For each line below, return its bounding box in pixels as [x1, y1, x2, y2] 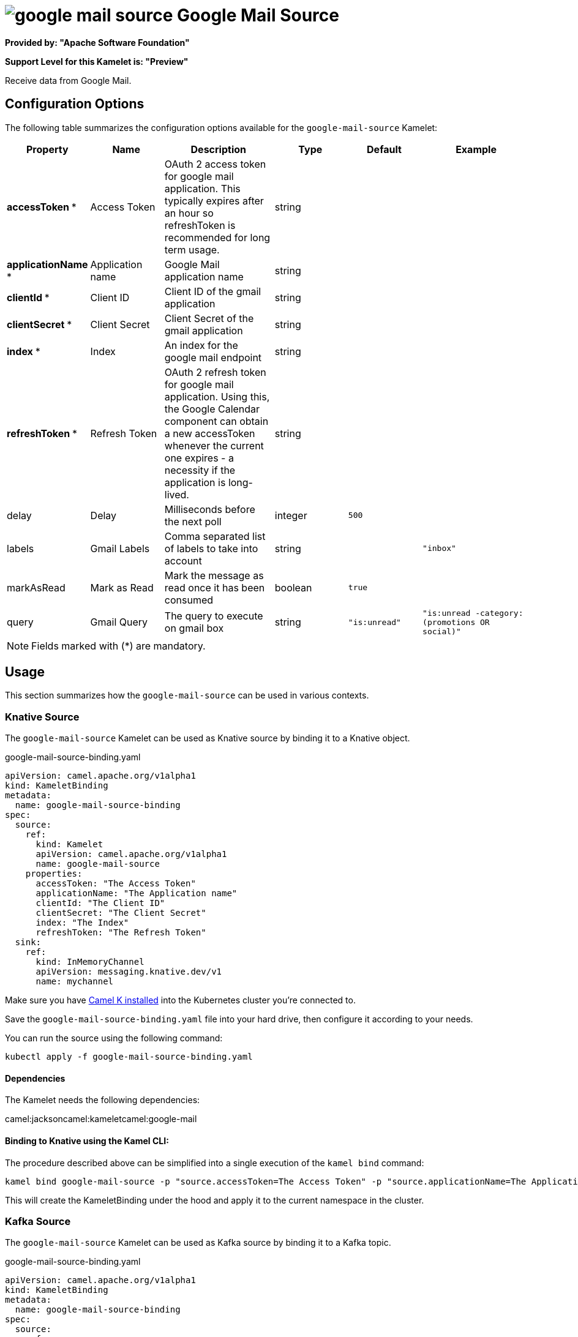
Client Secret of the [164, 312, 254, 324]
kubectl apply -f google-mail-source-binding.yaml [5, 1052, 253, 1062]
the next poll [164, 515, 222, 528]
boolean [274, 581, 312, 594]
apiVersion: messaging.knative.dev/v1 [36, 967, 222, 977]
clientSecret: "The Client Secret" [36, 908, 206, 918]
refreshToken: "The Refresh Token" [36, 927, 206, 938]
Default [367, 143, 402, 155]
